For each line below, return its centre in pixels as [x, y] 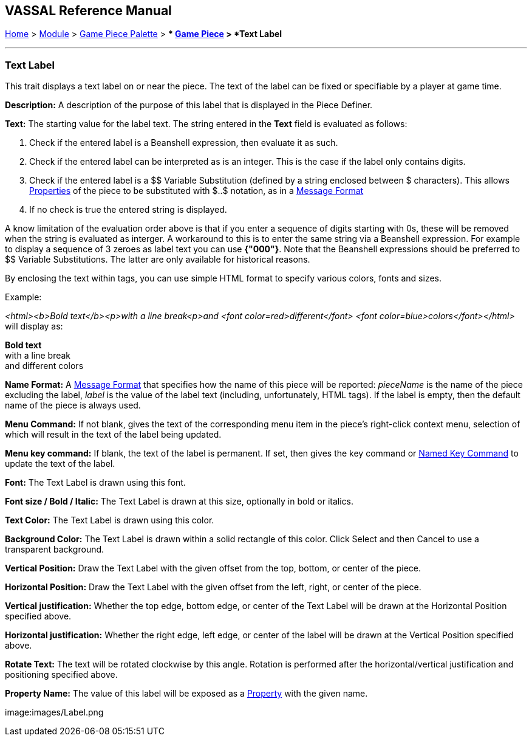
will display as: [34, 326]
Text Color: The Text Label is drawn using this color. [110, 520]
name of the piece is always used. [73, 405]
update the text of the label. [60, 464]
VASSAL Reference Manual [88, 11]
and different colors [44, 366]
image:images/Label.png [54, 712]
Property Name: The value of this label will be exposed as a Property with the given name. [186, 694]
